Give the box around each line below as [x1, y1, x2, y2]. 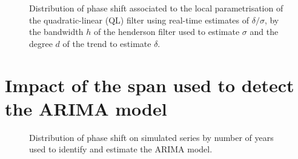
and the [250, 25, 279, 38]
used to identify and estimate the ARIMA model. [29, 143, 213, 155]
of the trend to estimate [62, 37, 151, 49]
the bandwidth [29, 25, 84, 38]
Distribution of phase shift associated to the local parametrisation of [29, 2, 283, 14]
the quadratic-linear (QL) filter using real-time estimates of [29, 13, 250, 26]
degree [29, 37, 53, 49]
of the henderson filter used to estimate [93, 25, 240, 38]
